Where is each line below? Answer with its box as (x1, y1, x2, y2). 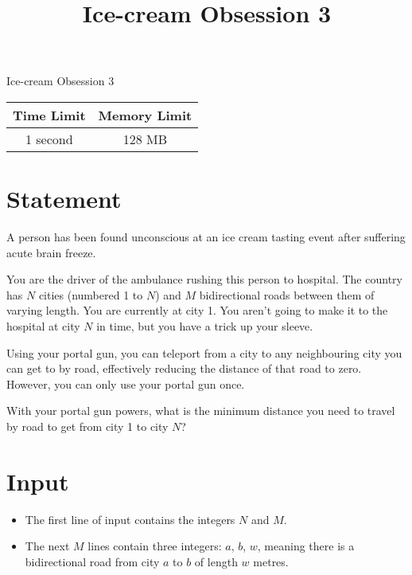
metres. (253, 553, 289, 569)
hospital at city (6, 318, 80, 334)
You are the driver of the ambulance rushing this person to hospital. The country (6, 271, 402, 287)
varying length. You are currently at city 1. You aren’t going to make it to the (6, 302, 388, 319)
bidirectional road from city (25, 553, 160, 569)
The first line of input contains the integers (25, 510, 235, 527)
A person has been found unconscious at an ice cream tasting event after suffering (6, 229, 406, 245)
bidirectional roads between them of (199, 286, 375, 303)
